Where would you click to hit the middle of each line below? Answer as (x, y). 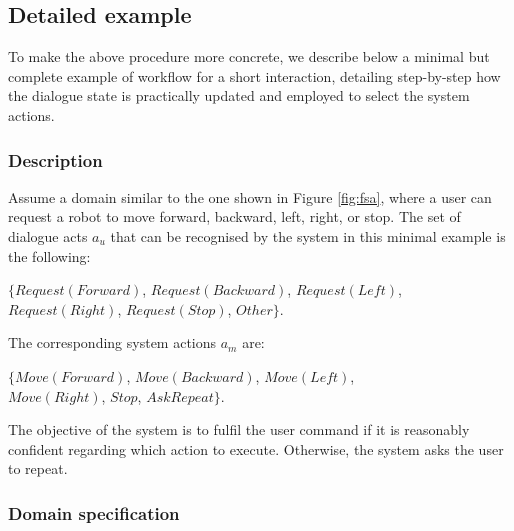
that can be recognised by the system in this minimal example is (308, 235)
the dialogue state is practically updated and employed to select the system (239, 95)
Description (55, 159)
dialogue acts (48, 235)
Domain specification (94, 512)
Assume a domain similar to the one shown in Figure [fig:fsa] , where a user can (250, 196)
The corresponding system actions (112, 342)
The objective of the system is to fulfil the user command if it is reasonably (239, 429)
